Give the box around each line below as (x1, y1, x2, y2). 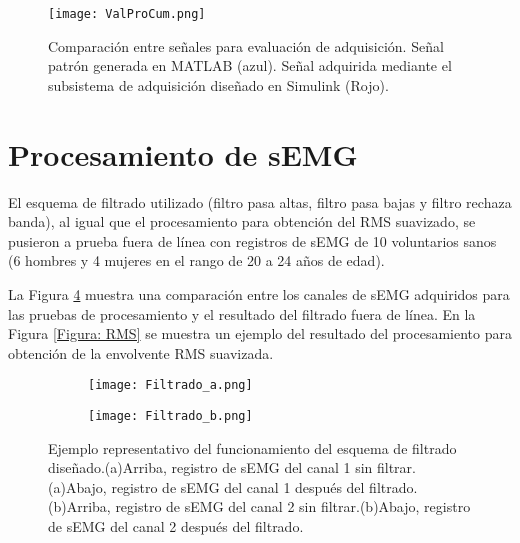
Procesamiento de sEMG (8, 133, 358, 174)
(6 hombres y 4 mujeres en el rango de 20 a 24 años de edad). (8, 250, 385, 271)
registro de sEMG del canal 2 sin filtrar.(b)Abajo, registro (115, 496, 471, 517)
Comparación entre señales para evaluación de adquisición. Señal (48, 35, 444, 56)
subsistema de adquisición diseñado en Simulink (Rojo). (48, 74, 389, 95)
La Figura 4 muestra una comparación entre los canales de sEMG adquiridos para (8, 283, 510, 304)
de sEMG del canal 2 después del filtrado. (48, 516, 304, 536)
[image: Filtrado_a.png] (88, 378, 253, 393)
